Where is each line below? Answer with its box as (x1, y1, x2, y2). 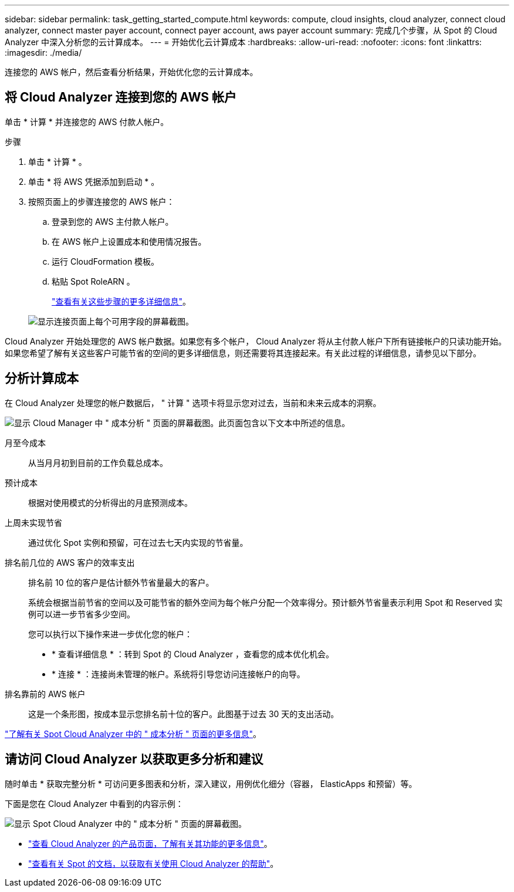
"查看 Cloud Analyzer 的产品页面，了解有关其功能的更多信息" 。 (28, 838, 272, 849)
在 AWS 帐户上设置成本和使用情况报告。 (52, 236, 207, 246)
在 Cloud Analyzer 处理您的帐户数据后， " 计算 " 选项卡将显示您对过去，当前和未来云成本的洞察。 (5, 397, 381, 408)
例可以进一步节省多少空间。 (28, 609, 135, 619)
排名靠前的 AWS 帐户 (5, 688, 86, 699)
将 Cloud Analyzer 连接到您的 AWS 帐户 (5, 90, 237, 105)
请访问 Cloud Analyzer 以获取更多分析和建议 (5, 752, 263, 767)
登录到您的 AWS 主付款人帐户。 (52, 216, 174, 227)
